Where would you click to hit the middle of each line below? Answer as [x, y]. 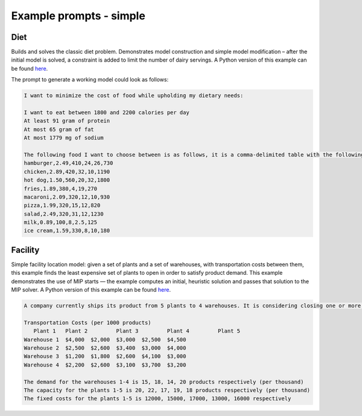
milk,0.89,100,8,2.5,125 [61, 222]
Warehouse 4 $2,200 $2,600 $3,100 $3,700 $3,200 [105, 365]
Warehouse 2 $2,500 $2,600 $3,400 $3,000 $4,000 [105, 348]
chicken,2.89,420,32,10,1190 [67, 171]
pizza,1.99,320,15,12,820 [62, 206]
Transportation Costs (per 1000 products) [87, 322]
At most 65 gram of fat [59, 129]
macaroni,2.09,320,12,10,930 [67, 197]
